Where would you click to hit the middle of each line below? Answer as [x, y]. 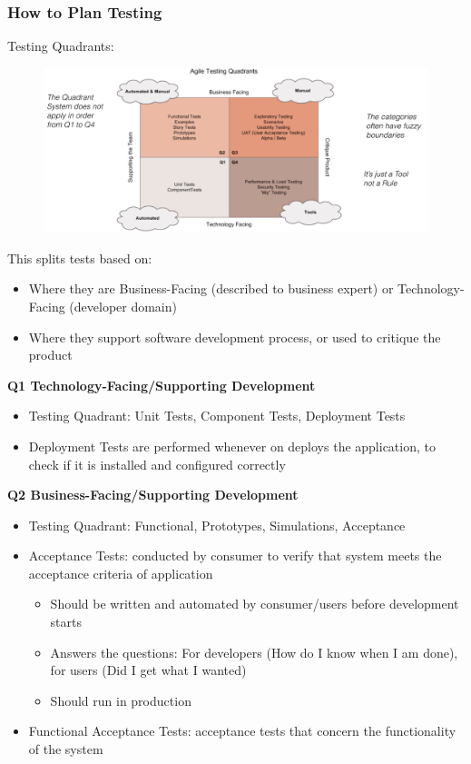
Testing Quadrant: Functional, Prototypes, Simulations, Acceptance [217, 525]
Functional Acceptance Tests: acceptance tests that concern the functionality [242, 731]
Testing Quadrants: [61, 46]
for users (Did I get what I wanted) [148, 670]
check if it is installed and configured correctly [157, 464]
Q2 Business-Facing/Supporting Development [153, 495]
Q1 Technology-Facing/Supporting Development [162, 385]
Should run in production [121, 700]
